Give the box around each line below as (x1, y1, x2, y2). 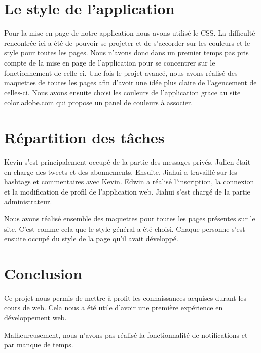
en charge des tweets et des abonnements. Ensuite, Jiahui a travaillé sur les (4, 166, 237, 177)
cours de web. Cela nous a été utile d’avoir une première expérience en (4, 302, 223, 313)
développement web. (4, 312, 67, 323)
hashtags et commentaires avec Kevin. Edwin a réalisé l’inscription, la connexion (4, 176, 254, 187)
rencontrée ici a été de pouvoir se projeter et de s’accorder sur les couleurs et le (4, 37, 250, 48)
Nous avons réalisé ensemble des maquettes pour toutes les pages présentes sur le (4, 213, 255, 223)
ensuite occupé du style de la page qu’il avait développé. (4, 233, 178, 244)
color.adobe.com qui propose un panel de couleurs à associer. (4, 97, 193, 108)
